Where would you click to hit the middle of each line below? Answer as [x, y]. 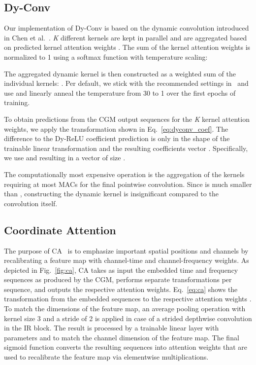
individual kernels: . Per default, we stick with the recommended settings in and [126, 83]
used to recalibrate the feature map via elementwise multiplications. [106, 357]
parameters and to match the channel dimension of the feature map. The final [122, 337]
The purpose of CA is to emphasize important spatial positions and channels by [126, 250]
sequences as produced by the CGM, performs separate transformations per [118, 279]
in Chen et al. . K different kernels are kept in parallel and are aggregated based [126, 37]
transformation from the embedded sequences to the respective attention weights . [128, 299]
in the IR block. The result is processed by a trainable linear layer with [112, 328]
